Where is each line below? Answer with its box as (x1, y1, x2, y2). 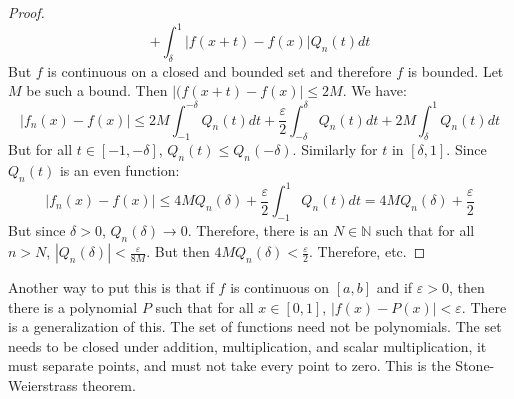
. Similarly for (292, 139, 378, 160)
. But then (146, 241, 210, 262)
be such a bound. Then (26, 80, 168, 101)
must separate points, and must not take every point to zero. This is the (8, 355, 451, 376)
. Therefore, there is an (187, 220, 329, 241)
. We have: (342, 80, 407, 101)
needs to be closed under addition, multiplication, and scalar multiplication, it (8, 335, 487, 356)
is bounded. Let (407, 60, 504, 81)
